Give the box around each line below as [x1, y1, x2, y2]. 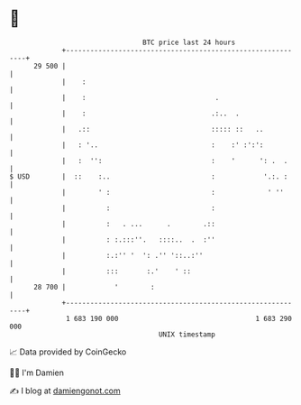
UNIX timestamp [158, 329, 216, 339]
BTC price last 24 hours [142, 38, 236, 47]
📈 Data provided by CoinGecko [9, 346, 127, 357]
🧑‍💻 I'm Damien [9, 367, 65, 378]
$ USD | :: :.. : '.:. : [9, 171, 288, 181]
